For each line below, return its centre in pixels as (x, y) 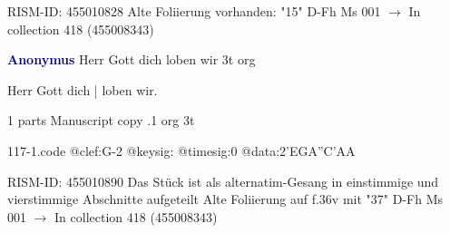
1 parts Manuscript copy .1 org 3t (101, 120)
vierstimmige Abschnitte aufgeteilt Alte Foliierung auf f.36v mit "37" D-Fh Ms (225, 199)
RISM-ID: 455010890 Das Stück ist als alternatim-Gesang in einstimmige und (223, 181)
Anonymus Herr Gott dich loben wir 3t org (132, 59)
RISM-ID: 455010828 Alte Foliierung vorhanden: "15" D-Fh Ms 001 (194, 11)
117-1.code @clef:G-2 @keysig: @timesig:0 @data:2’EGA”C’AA (181, 150)
